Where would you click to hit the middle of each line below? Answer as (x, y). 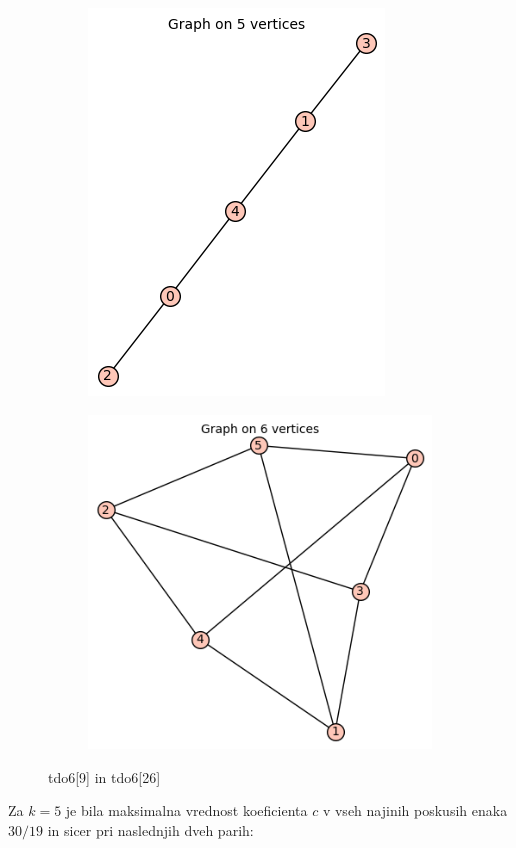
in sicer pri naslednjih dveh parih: (150, 829)
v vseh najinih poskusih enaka (415, 810)
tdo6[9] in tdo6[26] (104, 776)
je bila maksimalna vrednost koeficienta (186, 810)
